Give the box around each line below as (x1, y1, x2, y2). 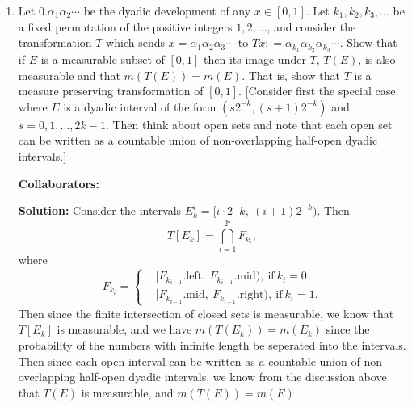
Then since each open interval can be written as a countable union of (18, 352, 360, 369)
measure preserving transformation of (18, 82, 204, 99)
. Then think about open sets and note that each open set (105, 115, 393, 132)
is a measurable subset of (40, 51, 165, 68)
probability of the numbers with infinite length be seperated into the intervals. (18, 337, 406, 354)
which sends (106, 34, 165, 51)
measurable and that (18, 66, 120, 83)
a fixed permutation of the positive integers (18, 18, 233, 35)
